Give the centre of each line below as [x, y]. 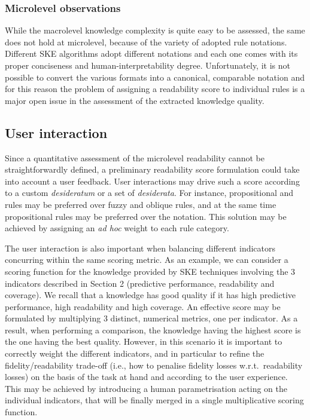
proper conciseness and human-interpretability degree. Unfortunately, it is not [148, 65]
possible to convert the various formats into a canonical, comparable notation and [155, 77]
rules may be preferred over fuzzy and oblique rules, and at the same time [141, 204]
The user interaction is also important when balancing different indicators [140, 248]
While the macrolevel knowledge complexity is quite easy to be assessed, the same [155, 30]
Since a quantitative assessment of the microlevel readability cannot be [135, 157]
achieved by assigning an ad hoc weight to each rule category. [117, 228]
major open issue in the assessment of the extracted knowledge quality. [135, 100]
